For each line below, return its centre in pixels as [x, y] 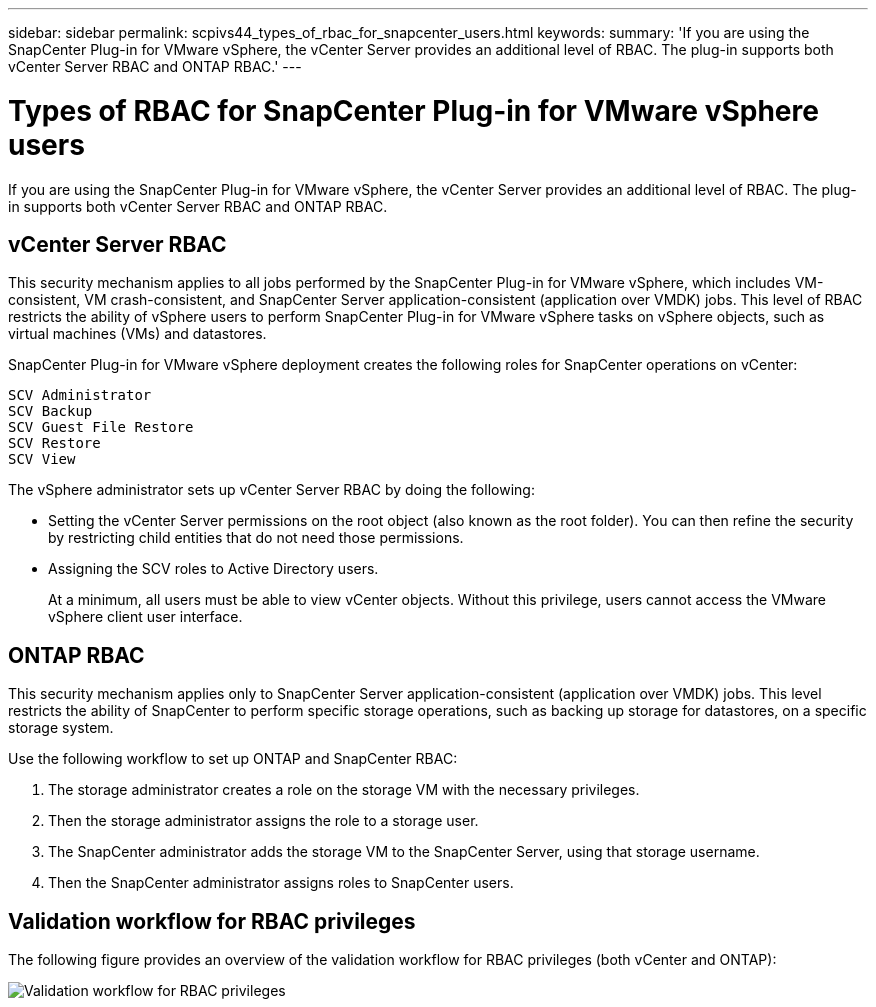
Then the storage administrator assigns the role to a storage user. [263, 821]
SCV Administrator [80, 395]
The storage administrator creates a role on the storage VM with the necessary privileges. [344, 790]
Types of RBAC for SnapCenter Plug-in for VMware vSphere [413, 110]
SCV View [42, 459]
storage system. [61, 728]
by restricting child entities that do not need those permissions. [256, 538]
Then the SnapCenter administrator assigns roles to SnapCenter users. [281, 883]
